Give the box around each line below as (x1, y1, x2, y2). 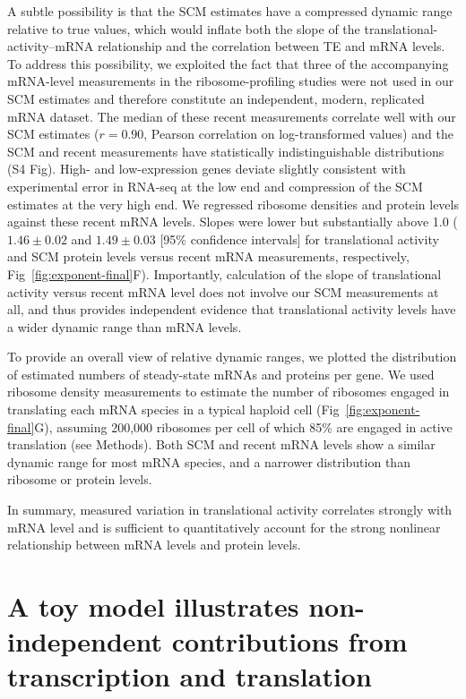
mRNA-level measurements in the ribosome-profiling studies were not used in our (7, 72, 454, 90)
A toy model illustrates (7, 588, 299, 624)
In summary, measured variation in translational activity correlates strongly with (7, 500, 453, 519)
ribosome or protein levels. (7, 470, 152, 489)
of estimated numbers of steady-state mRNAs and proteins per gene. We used (7, 364, 435, 383)
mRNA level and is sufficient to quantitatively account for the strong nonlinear (7, 517, 441, 536)
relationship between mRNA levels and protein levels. (7, 535, 301, 554)
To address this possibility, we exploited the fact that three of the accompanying (7, 54, 449, 72)
